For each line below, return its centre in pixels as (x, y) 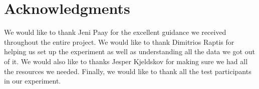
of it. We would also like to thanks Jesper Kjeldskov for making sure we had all (126, 61)
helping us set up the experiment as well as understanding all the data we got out (129, 51)
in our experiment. (33, 81)
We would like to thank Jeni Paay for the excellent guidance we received (115, 32)
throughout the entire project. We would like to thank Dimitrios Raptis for (119, 42)
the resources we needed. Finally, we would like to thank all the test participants (128, 71)
